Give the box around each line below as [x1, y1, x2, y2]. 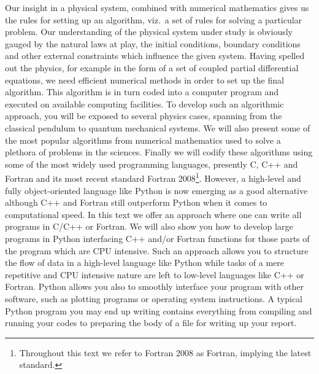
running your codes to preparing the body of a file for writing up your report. [5, 316, 297, 329]
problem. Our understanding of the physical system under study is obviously [5, 25, 293, 38]
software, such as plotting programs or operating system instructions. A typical [5, 292, 303, 305]
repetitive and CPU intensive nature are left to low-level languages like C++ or [5, 268, 304, 281]
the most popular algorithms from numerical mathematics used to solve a [5, 133, 281, 146]
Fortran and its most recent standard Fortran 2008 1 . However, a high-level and [5, 170, 301, 184]
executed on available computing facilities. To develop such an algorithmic [5, 97, 284, 110]
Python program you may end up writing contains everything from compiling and [5, 304, 312, 317]
